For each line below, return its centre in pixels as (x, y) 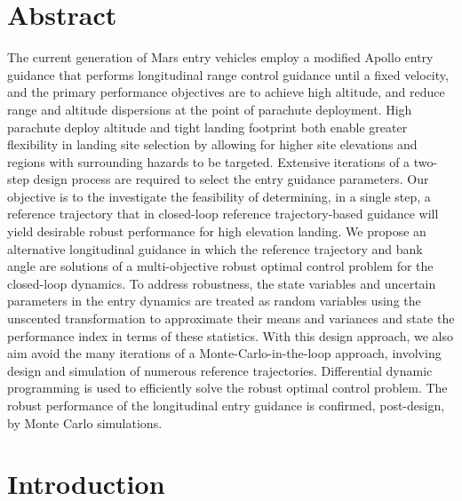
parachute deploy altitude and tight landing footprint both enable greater (207, 127)
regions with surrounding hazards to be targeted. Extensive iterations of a (209, 161)
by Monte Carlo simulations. (85, 422)
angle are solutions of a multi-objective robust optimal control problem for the (220, 266)
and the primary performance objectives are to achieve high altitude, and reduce (226, 92)
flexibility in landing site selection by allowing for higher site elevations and (212, 144)
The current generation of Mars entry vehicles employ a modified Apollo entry (220, 57)
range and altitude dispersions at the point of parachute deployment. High (210, 109)
